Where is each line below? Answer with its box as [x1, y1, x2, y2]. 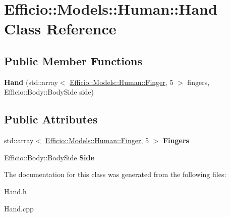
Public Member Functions [4, 53, 142, 68]
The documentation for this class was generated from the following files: [4, 169, 226, 180]
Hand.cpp [4, 203, 34, 213]
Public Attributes [4, 111, 98, 127]
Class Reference [4, 18, 117, 39]
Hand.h [4, 186, 27, 196]
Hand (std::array [4, 76, 58, 87]
